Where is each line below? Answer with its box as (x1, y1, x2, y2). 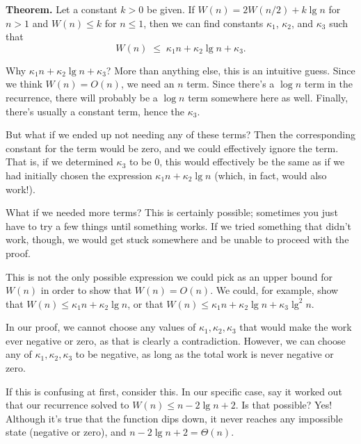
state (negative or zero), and (6, 425, 127, 439)
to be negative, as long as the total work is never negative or (75, 347, 334, 361)
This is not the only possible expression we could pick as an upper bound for (6, 269, 333, 283)
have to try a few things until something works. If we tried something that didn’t (6, 218, 352, 233)
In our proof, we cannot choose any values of (6, 320, 196, 334)
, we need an (120, 76, 175, 91)
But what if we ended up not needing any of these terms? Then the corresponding (6, 127, 355, 142)
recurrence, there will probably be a (6, 90, 158, 104)
